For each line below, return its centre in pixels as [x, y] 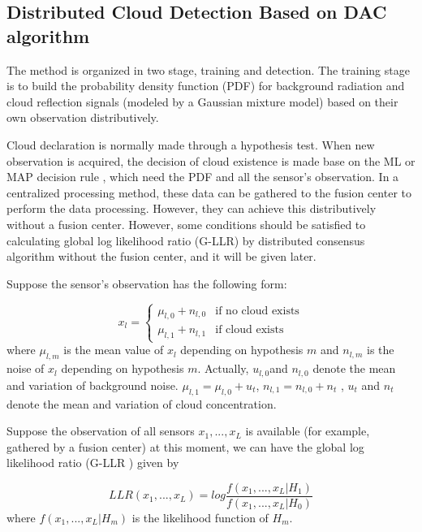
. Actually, [223, 368]
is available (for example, [308, 431]
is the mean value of [114, 350]
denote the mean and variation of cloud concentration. [142, 403]
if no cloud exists [257, 311]
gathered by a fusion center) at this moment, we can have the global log [185, 446]
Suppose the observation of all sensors [101, 431]
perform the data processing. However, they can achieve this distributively [192, 208]
